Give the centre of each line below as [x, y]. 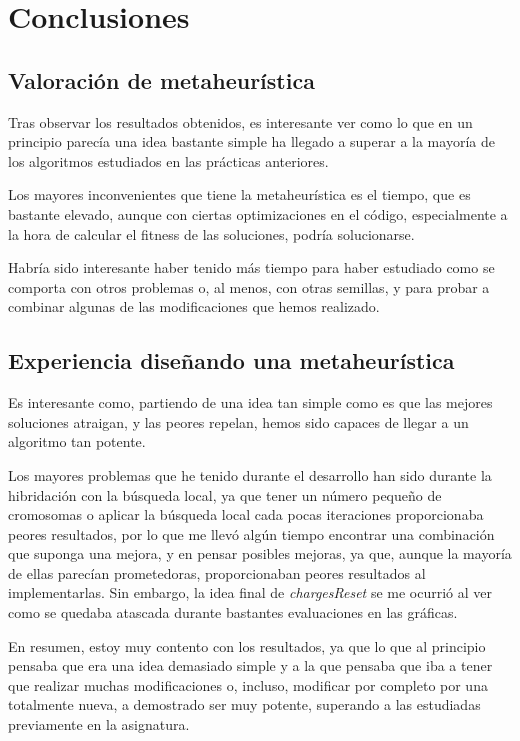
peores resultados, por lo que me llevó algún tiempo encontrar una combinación [251, 533]
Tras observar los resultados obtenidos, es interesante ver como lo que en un [240, 121]
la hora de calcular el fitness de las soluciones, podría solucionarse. [211, 233]
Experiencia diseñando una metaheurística [231, 360]
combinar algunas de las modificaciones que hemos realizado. [194, 306]
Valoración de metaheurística [161, 79]
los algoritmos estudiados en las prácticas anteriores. [168, 160]
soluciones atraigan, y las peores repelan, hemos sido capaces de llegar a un [238, 421]
